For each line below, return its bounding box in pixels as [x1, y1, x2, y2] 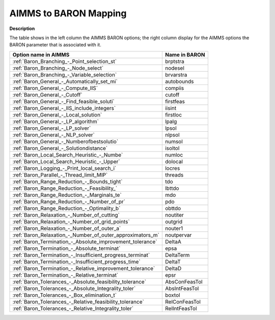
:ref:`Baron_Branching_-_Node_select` [12, 64, 104, 71]
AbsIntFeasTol [164, 285, 199, 292]
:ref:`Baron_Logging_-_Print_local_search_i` [12, 164, 117, 171]
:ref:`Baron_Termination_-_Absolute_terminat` [12, 245, 121, 252]
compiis [164, 84, 184, 92]
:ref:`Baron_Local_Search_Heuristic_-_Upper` [12, 158, 121, 165]
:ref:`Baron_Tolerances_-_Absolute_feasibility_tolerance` [12, 278, 147, 285]
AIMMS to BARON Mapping [9, 8, 127, 19]
